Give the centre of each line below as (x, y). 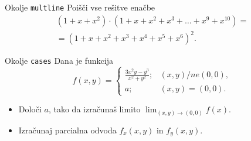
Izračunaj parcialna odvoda (67, 130)
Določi (30, 109)
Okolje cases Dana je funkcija (59, 61)
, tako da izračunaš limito (94, 109)
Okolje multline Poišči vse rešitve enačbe (80, 7)
